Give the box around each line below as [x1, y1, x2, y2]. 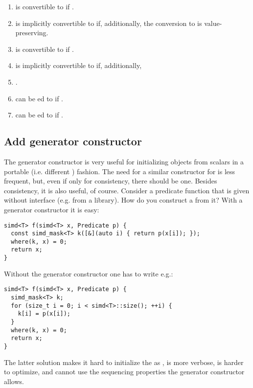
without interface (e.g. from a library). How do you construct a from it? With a [4, 195, 243, 205]
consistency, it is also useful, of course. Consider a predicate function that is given [4, 185, 250, 195]
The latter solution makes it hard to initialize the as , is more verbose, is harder [4, 357, 244, 367]
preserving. [15, 27, 48, 38]
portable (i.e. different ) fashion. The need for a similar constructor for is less [4, 166, 235, 176]
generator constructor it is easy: [4, 204, 99, 214]
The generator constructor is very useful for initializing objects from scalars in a [4, 156, 244, 166]
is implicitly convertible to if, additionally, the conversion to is [15, 18, 202, 28]
